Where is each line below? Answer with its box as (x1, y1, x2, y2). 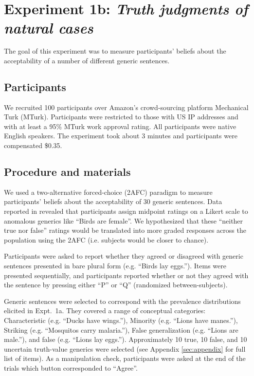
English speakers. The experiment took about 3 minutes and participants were (4, 131, 237, 141)
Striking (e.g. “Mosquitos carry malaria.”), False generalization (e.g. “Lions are (4, 324, 238, 335)
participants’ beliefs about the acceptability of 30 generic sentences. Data (4, 196, 222, 207)
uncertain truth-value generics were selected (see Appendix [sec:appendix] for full (4, 343, 246, 354)
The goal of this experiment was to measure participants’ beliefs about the (4, 46, 226, 56)
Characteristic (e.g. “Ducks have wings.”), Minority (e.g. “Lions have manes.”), (4, 315, 238, 325)
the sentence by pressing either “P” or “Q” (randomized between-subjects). (4, 280, 228, 290)
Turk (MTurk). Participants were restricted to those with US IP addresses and (4, 112, 238, 122)
